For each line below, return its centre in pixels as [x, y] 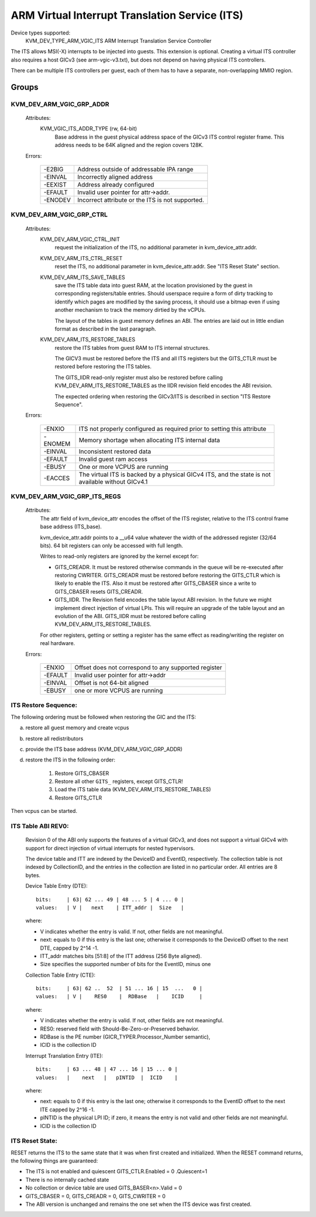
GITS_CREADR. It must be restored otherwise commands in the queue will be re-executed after [169, 567]
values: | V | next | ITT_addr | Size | [110, 907]
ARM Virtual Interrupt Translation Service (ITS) [127, 15]
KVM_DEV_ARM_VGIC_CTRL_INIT [80, 239]
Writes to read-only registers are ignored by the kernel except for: [119, 556]
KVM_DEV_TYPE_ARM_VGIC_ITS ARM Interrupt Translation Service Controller [118, 40]
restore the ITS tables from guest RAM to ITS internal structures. [132, 347]
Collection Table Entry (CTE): [61, 975]
